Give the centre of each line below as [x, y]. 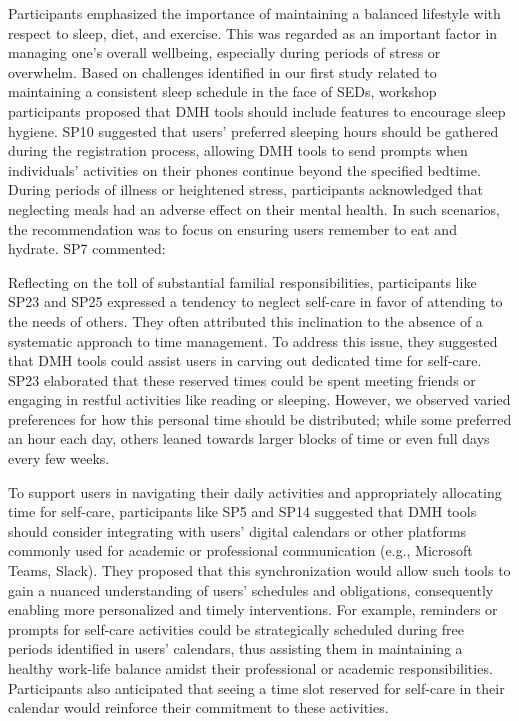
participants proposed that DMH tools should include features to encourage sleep [257, 110]
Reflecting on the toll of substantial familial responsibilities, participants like [242, 281]
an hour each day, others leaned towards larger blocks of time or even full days [249, 438]
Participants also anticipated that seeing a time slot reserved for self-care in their [256, 687]
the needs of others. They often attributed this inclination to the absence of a [245, 320]
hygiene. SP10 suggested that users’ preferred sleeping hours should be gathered [253, 130]
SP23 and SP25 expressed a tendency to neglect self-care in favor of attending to [255, 301]
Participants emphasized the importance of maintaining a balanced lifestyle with [254, 13]
